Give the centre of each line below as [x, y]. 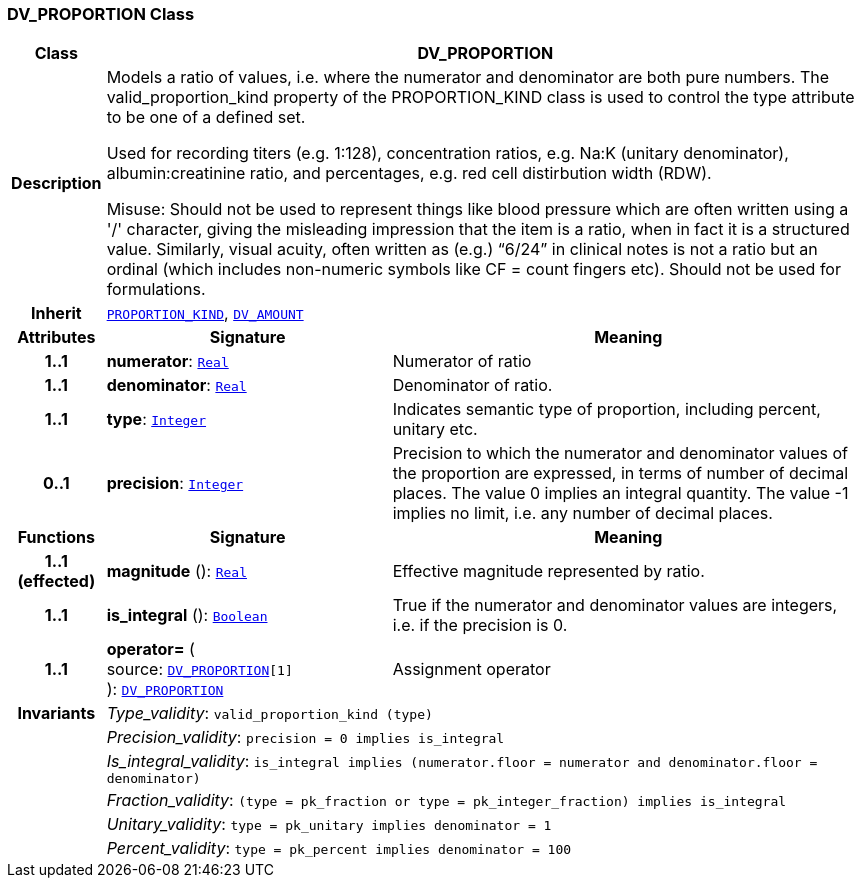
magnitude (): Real [176, 571]
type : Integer [156, 419]
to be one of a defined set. [206, 117]
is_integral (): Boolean [187, 615]
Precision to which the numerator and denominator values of [620, 453]
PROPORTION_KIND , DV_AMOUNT [205, 313]
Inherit [56, 313]
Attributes [56, 337]
